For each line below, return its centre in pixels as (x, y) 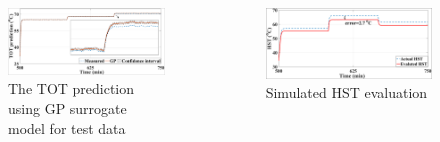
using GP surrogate (67, 108)
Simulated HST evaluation (346, 92)
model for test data (67, 127)
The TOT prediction (71, 88)
